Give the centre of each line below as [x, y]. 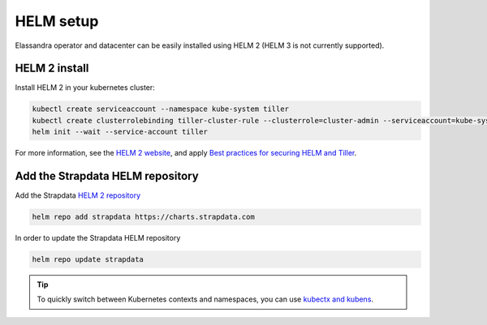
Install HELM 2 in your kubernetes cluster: [85, 88]
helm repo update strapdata [88, 260]
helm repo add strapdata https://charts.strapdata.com [143, 217]
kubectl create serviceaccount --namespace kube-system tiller [161, 109]
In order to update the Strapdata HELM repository [98, 238]
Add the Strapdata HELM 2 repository [78, 195]
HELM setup [57, 21]
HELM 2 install [52, 68]
